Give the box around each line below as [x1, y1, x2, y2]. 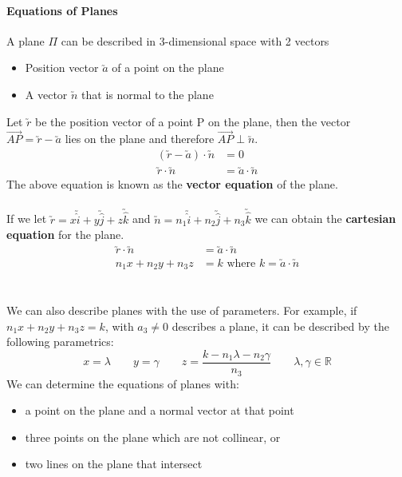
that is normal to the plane [81, 85, 214, 102]
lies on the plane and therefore [65, 130, 215, 147]
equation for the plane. [6, 226, 124, 243]
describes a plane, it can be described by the [171, 317, 389, 334]
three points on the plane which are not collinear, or [25, 428, 281, 445]
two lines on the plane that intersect [25, 455, 203, 472]
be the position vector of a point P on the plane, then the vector [35, 113, 351, 129]
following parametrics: [6, 333, 114, 350]
